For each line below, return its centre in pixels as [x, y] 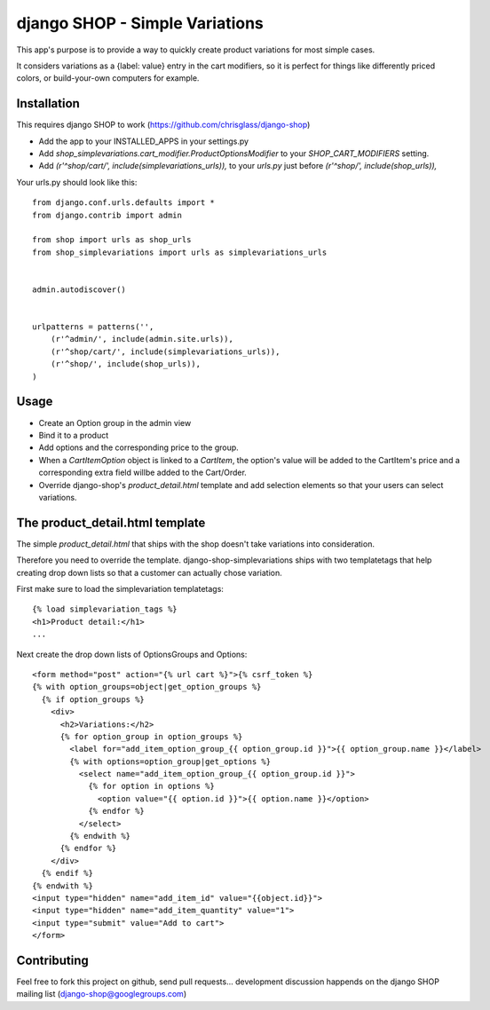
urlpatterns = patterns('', [93, 327]
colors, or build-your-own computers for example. [108, 78]
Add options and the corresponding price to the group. [138, 447]
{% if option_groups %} [93, 699]
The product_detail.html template [111, 522]
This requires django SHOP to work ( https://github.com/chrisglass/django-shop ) [163, 125]
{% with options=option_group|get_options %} [170, 761]
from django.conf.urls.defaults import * [123, 203]
